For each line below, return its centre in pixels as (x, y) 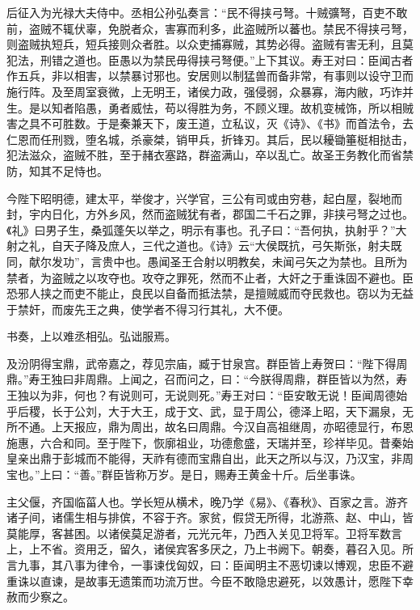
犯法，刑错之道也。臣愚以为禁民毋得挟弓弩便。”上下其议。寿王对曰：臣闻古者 (210, 59)
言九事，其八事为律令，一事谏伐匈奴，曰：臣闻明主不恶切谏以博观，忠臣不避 (210, 565)
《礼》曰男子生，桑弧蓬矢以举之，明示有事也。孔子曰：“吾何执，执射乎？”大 (207, 229)
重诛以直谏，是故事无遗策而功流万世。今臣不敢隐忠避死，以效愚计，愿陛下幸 (210, 580)
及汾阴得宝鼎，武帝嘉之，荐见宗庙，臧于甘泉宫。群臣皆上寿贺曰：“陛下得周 (207, 363)
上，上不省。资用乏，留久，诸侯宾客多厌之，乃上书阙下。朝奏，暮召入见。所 (210, 549)
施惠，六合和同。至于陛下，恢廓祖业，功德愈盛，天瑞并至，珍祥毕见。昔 (199, 442)
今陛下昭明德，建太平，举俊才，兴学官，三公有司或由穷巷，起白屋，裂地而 (204, 198)
